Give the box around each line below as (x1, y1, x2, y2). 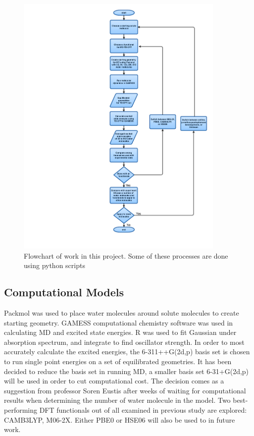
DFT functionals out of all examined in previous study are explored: (39, 404, 247, 415)
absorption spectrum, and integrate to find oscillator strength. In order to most (4, 336, 245, 347)
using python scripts (24, 260, 85, 271)
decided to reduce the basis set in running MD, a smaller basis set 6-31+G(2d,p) (4, 366, 249, 376)
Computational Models (4, 284, 124, 300)
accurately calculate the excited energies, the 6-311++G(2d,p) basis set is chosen (4, 346, 250, 357)
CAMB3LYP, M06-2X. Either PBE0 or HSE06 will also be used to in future (4, 414, 235, 425)
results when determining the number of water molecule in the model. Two (4, 395, 231, 405)
